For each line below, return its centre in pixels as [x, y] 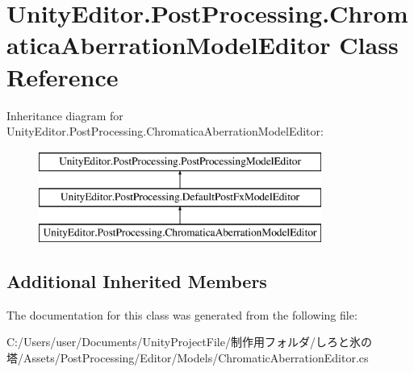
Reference [63, 76]
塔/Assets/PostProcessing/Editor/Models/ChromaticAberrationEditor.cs [188, 358]
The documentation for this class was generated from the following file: [182, 314]
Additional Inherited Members [137, 281]
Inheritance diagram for [65, 115]
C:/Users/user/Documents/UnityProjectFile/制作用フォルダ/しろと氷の [189, 342]
